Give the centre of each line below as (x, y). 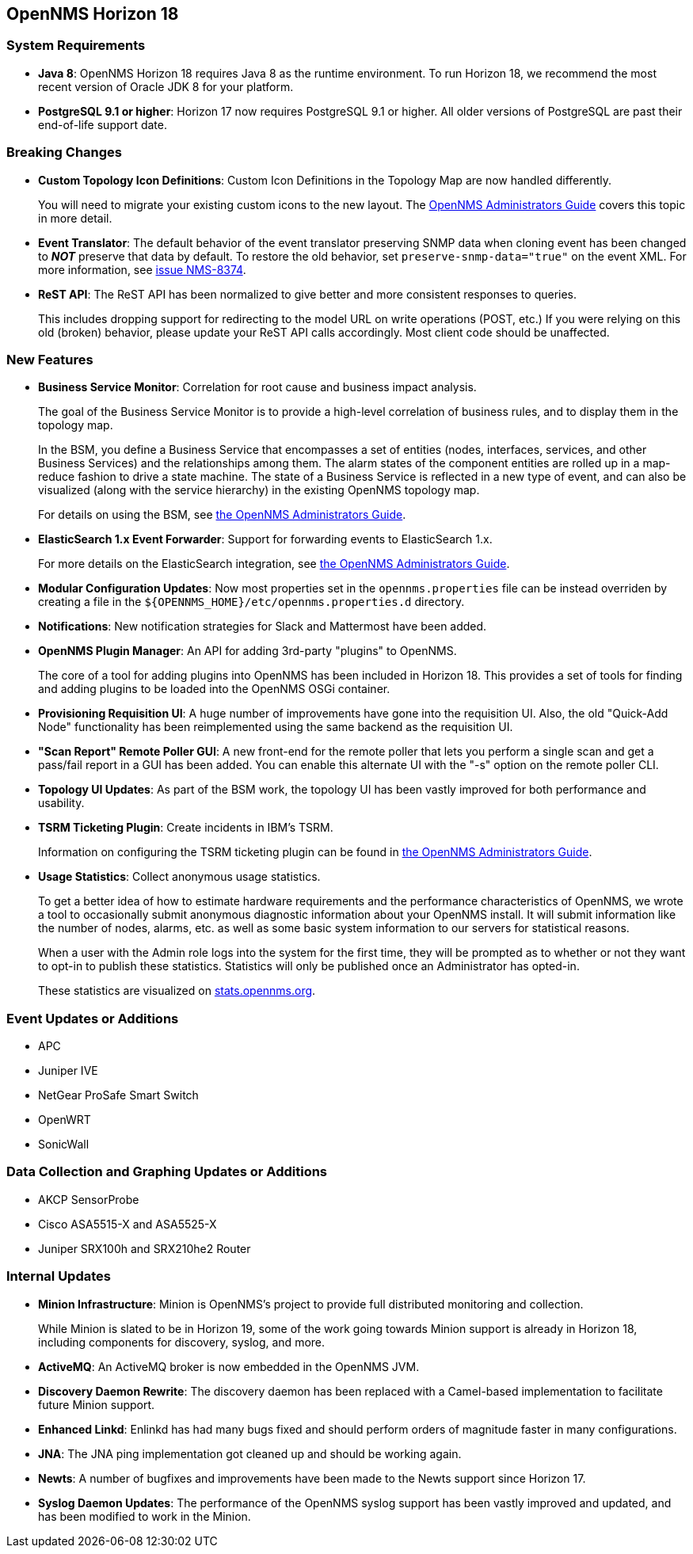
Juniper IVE (68, 1071)
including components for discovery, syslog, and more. (182, 1342)
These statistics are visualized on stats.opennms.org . (177, 991)
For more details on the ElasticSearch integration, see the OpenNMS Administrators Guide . (274, 564)
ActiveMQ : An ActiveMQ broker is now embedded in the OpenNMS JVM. (229, 1366)
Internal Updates (59, 1276)
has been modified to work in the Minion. (145, 1516)
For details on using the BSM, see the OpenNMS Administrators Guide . (222, 515)
